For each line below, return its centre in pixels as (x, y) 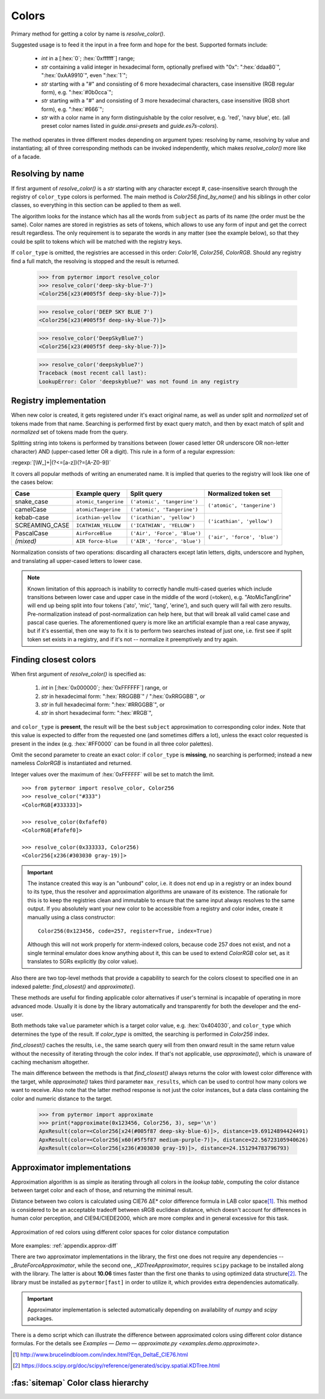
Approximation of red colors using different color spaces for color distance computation (120, 1232)
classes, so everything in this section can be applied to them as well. (96, 205)
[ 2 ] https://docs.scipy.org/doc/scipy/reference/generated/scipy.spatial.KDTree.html (116, 1366)
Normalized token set (239, 493)
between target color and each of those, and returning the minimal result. (102, 1190)
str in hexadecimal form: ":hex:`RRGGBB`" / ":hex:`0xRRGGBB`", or (123, 696)
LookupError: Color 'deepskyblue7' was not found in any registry (139, 381)
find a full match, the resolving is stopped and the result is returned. (95, 261)
